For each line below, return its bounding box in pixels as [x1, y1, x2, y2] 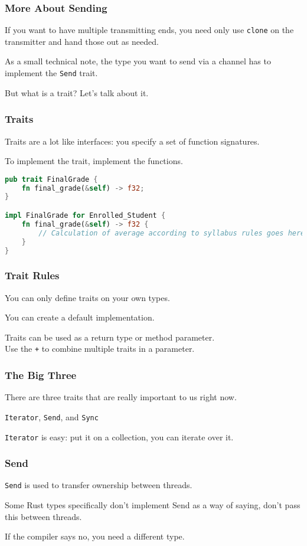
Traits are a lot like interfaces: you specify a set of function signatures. [5, 135, 260, 147]
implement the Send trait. [5, 67, 98, 79]
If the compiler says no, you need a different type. [5, 530, 185, 542]
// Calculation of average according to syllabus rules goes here [38, 228, 305, 237]
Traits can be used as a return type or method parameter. [5, 331, 215, 343]
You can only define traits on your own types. [5, 291, 170, 303]
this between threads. [5, 510, 82, 522]
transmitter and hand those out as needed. [5, 35, 159, 47]
